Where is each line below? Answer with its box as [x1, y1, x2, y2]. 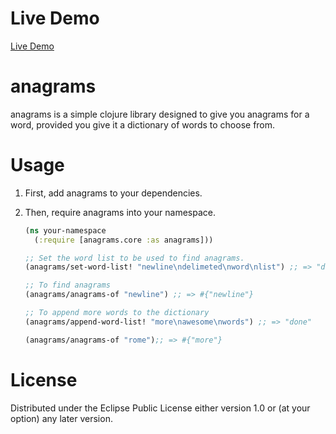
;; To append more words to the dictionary [24, 308, 210, 318]
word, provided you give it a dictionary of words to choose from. [10, 118, 276, 131]
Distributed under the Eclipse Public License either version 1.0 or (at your [10, 402, 311, 414]
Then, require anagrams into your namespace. [24, 206, 217, 218]
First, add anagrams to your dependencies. [24, 187, 203, 199]
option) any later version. [10, 412, 113, 424]
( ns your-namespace [24, 225, 107, 236]
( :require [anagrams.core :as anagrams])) [34, 235, 214, 245]
